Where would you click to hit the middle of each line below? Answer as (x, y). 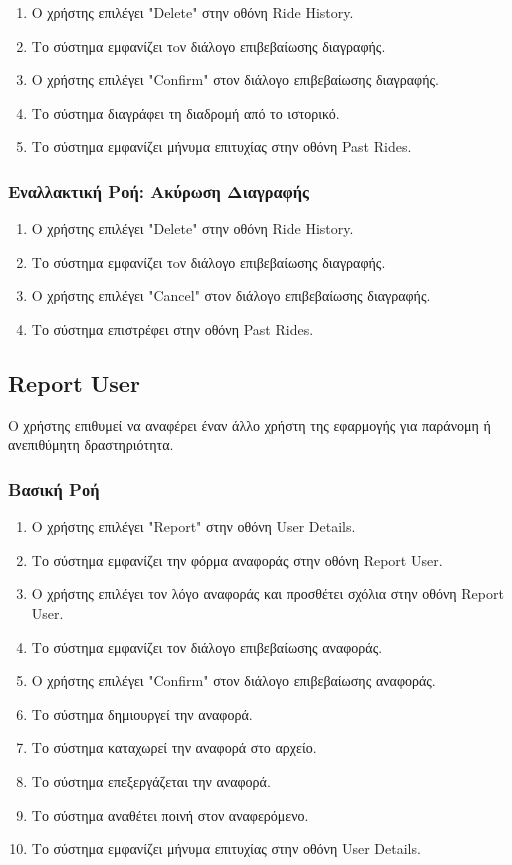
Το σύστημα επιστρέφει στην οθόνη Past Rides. (172, 328)
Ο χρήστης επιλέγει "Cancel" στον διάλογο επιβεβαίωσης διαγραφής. (231, 295)
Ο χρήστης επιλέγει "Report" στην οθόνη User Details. (193, 526)
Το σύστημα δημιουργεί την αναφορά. (142, 713)
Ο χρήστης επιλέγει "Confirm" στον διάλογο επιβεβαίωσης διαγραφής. (235, 79)
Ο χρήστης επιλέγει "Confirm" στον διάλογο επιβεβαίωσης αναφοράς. (233, 680)
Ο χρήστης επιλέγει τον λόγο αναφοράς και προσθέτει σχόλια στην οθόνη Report (267, 593)
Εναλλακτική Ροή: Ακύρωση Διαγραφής (158, 190)
